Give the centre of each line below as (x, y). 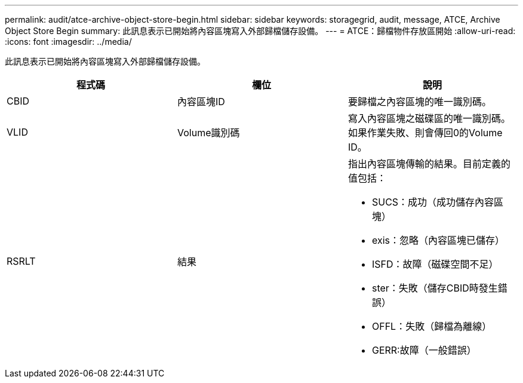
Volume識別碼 (208, 133)
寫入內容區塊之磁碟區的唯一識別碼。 (429, 118)
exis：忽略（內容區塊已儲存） (438, 240)
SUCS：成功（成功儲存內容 (433, 202)
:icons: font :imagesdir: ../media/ (68, 42)
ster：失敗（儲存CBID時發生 (435, 288)
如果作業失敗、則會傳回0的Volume (425, 133)
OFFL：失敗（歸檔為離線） (432, 326)
